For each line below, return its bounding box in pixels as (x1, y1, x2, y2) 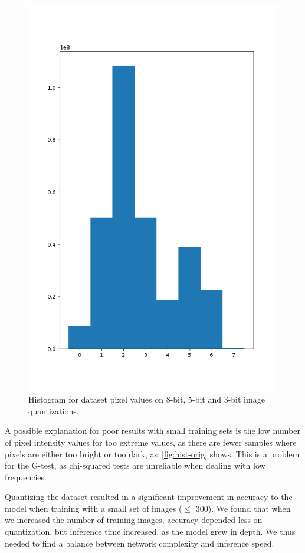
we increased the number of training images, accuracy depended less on (5, 513, 263, 526)
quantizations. (28, 404, 79, 417)
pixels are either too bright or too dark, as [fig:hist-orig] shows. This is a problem (5, 447, 300, 460)
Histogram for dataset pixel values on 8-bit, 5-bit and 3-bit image (28, 393, 265, 405)
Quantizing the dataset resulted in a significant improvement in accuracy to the (5, 490, 293, 503)
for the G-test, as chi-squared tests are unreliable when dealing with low (5, 459, 265, 472)
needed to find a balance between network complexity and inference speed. (5, 536, 274, 549)
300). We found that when (195, 502, 291, 514)
